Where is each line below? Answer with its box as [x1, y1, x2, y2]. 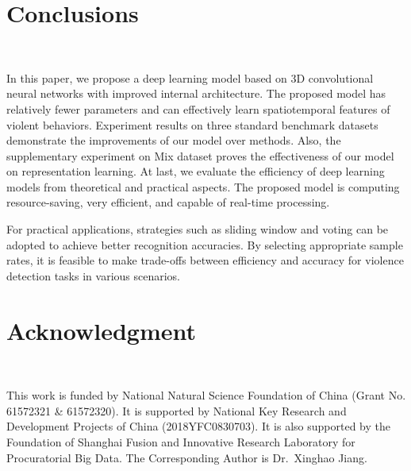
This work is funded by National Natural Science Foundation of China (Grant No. [6, 387, 406, 403]
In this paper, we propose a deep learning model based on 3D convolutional [6, 69, 374, 86]
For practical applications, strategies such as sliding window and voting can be [6, 221, 389, 237]
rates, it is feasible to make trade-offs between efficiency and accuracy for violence [6, 252, 404, 268]
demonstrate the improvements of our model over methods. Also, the [6, 132, 341, 149]
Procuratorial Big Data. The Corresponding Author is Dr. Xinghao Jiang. [6, 449, 367, 465]
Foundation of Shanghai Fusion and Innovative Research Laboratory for [6, 433, 355, 450]
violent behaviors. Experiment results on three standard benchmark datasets [6, 116, 378, 133]
